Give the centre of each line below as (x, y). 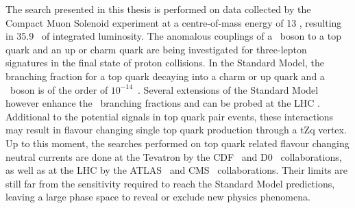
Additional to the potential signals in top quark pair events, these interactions (170, 116)
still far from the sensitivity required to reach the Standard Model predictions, (170, 183)
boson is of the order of (59, 89)
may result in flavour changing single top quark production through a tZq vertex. (176, 130)
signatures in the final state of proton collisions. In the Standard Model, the (165, 63)
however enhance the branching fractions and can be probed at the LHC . (163, 103)
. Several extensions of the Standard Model (228, 89)
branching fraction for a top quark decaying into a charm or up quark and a (165, 76)
